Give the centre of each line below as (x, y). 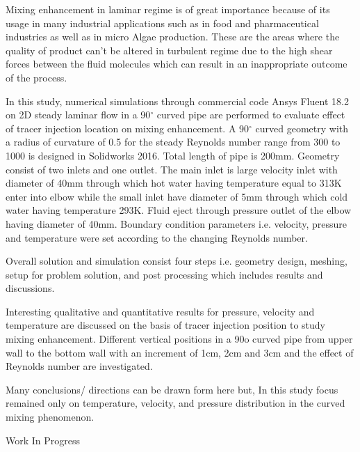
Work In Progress (43, 440)
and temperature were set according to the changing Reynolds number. (157, 237)
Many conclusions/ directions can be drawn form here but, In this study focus (172, 389)
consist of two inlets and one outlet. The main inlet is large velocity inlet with (172, 169)
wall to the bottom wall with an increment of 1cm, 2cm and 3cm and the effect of (180, 352)
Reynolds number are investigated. (79, 366)
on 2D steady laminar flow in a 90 (78, 115)
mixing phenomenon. (50, 417)
